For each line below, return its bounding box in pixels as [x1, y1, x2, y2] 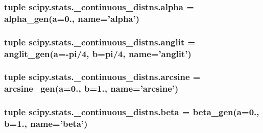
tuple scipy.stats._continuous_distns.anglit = [4, 35, 196, 48]
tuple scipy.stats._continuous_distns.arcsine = [4, 70, 201, 83]
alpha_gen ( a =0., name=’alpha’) [4, 12, 140, 24]
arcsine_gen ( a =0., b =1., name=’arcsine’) [4, 82, 179, 95]
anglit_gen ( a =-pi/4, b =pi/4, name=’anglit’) [4, 47, 192, 60]
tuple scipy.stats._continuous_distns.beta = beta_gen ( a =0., [4, 105, 259, 118]
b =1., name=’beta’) [4, 117, 88, 130]
